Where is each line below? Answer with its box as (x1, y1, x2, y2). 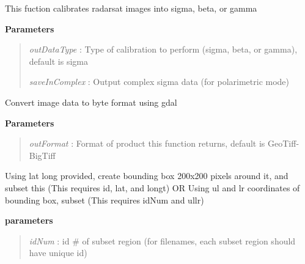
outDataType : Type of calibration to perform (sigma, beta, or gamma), (29, 43, 298, 56)
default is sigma (29, 54, 89, 67)
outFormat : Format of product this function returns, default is (29, 137, 265, 150)
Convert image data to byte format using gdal (5, 95, 177, 108)
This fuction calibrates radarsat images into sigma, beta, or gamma (5, 2, 257, 14)
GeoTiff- (268, 137, 299, 150)
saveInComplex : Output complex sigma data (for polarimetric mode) (29, 75, 290, 88)
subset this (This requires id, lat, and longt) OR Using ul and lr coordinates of (5, 181, 300, 194)
